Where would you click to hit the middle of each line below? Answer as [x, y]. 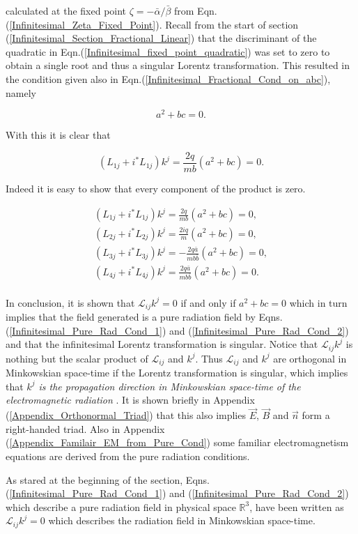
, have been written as [297, 506]
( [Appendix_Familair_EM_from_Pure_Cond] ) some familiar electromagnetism [177, 442]
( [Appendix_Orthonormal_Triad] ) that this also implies [126, 415]
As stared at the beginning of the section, [94, 479]
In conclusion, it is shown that [70, 302]
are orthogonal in [310, 358]
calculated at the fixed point [66, 10]
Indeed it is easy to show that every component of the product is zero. [156, 188]
